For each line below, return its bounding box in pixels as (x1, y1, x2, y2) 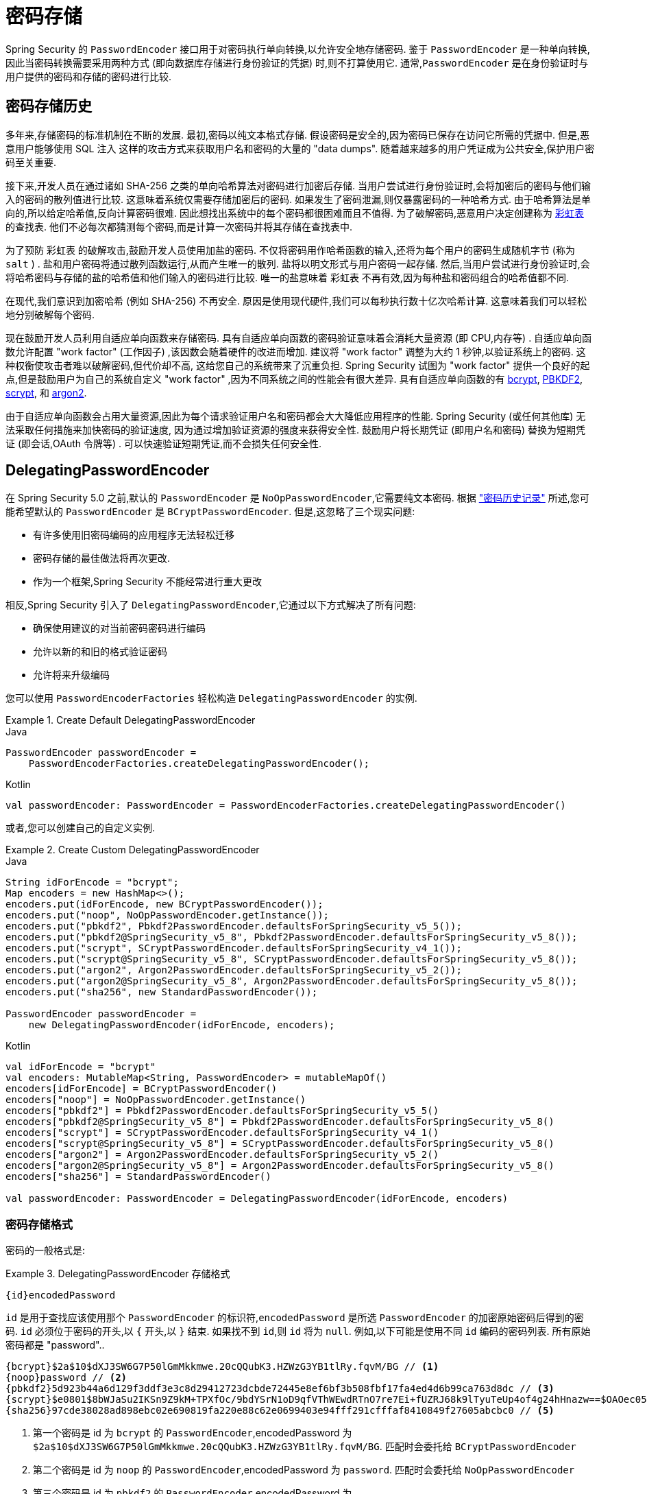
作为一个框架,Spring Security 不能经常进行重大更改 (33, 576, 263, 588)
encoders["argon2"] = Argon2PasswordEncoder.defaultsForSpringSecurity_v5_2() (5, 1149, 439, 1161)
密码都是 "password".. (5, 1339, 105, 1351)
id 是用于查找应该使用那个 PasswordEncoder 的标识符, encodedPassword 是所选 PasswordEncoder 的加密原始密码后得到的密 (5, 1312, 584, 1324)
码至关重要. (5, 156, 57, 168)
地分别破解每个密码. (5, 308, 95, 320)
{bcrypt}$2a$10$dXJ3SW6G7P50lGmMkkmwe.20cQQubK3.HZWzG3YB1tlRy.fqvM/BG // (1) (5, 1361, 439, 1373)
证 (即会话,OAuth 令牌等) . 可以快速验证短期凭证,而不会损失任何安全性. (5, 437, 322, 449)
